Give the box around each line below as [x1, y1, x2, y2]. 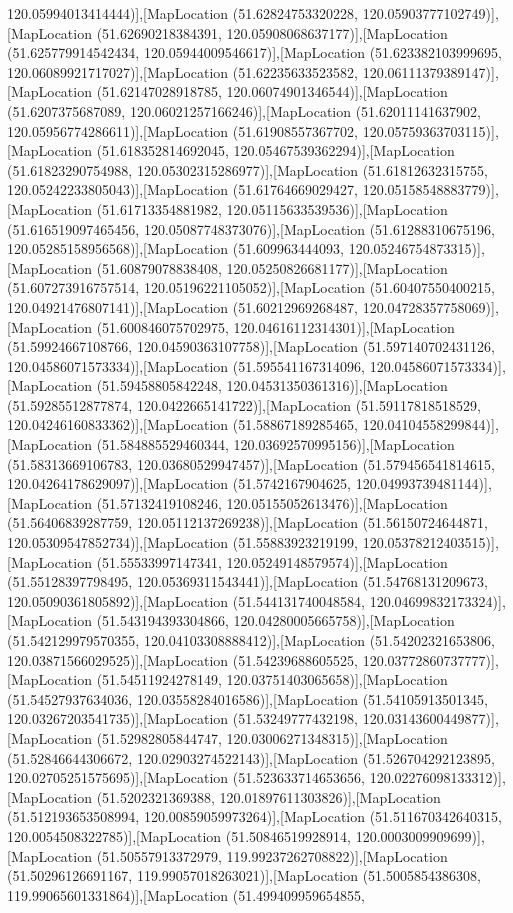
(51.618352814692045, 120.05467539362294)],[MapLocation [96, 140, 455, 161]
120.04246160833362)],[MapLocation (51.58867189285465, [7, 414, 359, 435]
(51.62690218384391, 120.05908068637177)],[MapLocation [96, 22, 448, 43]
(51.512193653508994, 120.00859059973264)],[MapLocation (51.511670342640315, [7, 806, 502, 827]
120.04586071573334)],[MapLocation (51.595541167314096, [7, 355, 366, 376]
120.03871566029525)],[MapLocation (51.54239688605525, [7, 649, 359, 670]
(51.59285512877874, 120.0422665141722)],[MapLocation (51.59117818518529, [7, 394, 481, 415]
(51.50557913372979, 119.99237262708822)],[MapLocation [96, 845, 448, 866]
